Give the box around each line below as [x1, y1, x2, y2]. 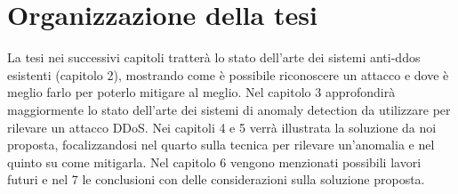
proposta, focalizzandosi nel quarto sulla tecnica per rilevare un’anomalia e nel [7, 135, 435, 154]
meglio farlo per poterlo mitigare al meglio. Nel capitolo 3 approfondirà [7, 83, 396, 101]
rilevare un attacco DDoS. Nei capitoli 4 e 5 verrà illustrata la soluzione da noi [7, 117, 437, 136]
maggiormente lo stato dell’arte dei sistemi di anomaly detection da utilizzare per [7, 100, 451, 118]
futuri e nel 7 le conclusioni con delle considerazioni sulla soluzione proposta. [7, 170, 425, 189]
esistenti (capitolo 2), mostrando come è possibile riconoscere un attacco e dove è [7, 65, 449, 84]
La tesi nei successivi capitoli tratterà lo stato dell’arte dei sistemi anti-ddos [7, 48, 421, 67]
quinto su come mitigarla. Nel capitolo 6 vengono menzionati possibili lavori [7, 152, 422, 171]
